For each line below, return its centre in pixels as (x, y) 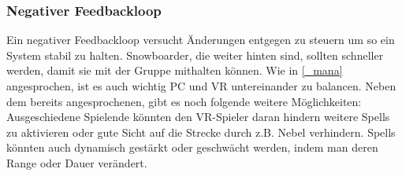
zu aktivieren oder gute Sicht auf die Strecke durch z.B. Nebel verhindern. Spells (201, 132)
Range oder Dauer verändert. (77, 162)
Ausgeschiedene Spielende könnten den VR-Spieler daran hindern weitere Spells (198, 117)
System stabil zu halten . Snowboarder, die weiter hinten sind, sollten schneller (195, 55)
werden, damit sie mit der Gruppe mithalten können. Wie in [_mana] (175, 70)
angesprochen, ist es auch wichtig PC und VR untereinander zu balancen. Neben (201, 86)
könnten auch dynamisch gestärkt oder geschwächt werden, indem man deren (192, 147)
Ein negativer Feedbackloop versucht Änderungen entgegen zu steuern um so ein (201, 40)
